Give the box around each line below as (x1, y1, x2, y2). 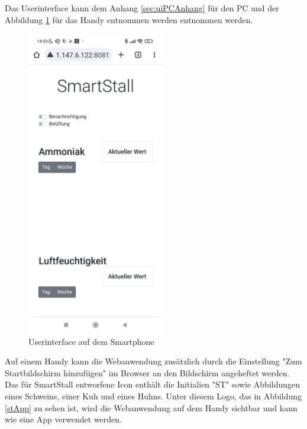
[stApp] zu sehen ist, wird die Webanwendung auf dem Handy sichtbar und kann (5, 401, 298, 414)
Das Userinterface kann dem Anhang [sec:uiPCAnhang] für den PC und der (5, 2, 279, 14)
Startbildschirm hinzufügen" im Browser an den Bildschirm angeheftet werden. (5, 366, 290, 379)
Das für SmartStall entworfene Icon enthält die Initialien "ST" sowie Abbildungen (5, 378, 300, 390)
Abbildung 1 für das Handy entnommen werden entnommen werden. (5, 13, 253, 25)
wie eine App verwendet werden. (5, 413, 122, 425)
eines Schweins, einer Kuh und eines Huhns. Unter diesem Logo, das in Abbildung (5, 389, 302, 402)
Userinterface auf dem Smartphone (28, 335, 154, 347)
